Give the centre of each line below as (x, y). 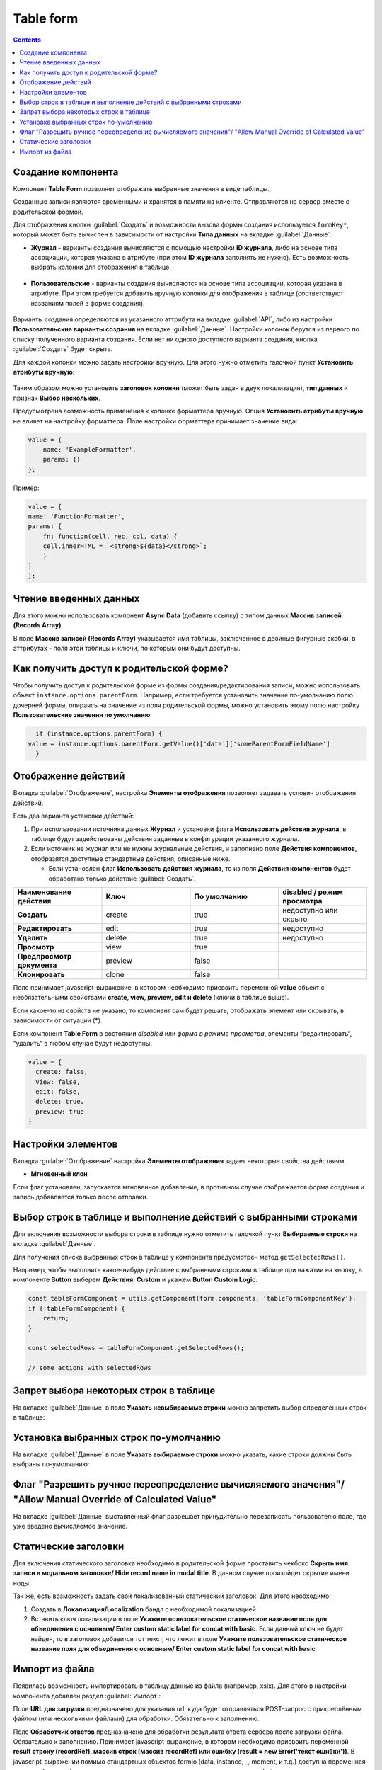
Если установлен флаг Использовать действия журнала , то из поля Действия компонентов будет (200, 869)
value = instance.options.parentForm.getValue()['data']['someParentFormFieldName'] (179, 744)
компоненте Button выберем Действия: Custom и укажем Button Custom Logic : (135, 1280)
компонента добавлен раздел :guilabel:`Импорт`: (87, 1696)
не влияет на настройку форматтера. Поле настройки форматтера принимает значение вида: (155, 421)
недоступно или (310, 910)
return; (56, 1318)
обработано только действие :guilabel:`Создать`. (122, 879)
